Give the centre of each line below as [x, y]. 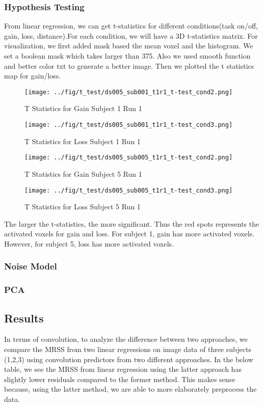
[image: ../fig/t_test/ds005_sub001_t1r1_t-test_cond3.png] [129, 125]
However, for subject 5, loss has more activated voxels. [89, 243]
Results [24, 318]
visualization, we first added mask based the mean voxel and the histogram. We [129, 46]
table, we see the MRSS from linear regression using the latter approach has [123, 369]
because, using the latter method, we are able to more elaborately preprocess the [130, 389]
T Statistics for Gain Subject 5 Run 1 [83, 173]
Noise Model [31, 266]
